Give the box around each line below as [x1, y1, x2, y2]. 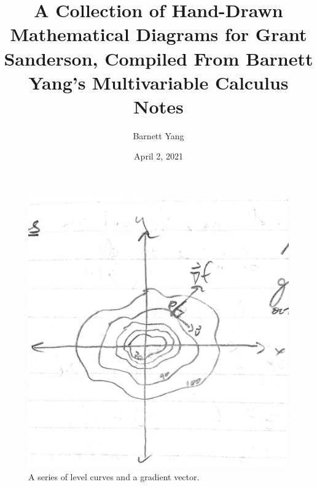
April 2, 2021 [134, 150, 183, 163]
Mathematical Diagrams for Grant [10, 21, 307, 47]
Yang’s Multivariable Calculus [28, 69, 289, 94]
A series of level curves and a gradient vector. [28, 470, 200, 483]
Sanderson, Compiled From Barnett [4, 45, 313, 71]
